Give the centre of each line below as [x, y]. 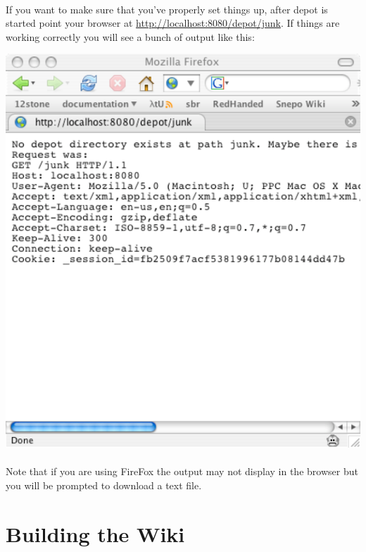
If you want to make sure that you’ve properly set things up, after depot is [167, 9]
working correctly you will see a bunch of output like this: [130, 36]
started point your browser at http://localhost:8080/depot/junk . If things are [173, 23]
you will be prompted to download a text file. [104, 485]
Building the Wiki [95, 533]
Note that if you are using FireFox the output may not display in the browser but [182, 471]
